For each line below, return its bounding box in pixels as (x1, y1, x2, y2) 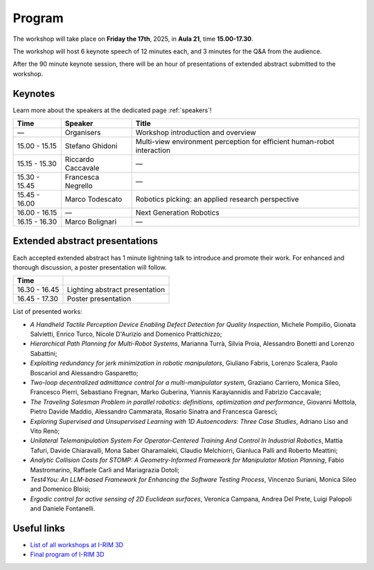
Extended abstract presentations (12, 235, 159, 247)
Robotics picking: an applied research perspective (135, 195, 299, 204)
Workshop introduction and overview (135, 128, 256, 138)
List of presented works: (12, 308, 82, 316)
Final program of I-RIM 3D (30, 551, 105, 559)
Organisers (64, 128, 101, 138)
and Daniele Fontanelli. (30, 504, 96, 513)
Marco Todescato (64, 195, 123, 204)
